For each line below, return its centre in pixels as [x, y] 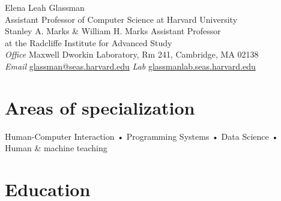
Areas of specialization [100, 107]
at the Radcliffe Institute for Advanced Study [89, 42]
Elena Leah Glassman [45, 7]
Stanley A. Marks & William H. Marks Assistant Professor [113, 31]
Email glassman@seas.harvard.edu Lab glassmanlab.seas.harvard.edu [130, 66]
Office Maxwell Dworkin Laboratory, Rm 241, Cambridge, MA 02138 [132, 54]
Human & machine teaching [56, 148]
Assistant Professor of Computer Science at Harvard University [121, 19]
